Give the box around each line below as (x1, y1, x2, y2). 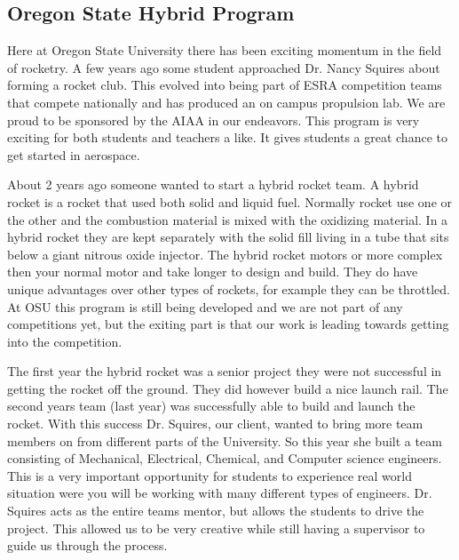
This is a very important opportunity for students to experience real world (7, 466, 412, 484)
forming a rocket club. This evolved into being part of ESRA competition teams (7, 76, 442, 94)
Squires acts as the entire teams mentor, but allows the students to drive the (7, 501, 424, 520)
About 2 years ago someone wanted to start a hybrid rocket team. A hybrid (7, 175, 419, 194)
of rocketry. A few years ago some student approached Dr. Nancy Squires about (7, 58, 440, 76)
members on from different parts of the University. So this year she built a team (7, 431, 442, 450)
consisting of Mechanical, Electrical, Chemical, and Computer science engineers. (7, 449, 442, 468)
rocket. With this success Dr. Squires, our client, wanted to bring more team (7, 414, 423, 433)
